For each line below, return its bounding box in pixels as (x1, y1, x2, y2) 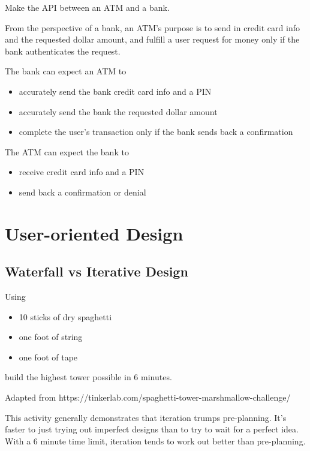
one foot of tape (19, 350, 78, 363)
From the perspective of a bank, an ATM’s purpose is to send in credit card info (5, 21, 300, 34)
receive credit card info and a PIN (19, 166, 145, 178)
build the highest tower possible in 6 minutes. (5, 371, 172, 383)
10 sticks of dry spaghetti (19, 310, 112, 323)
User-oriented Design (5, 221, 183, 245)
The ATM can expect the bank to (5, 145, 129, 158)
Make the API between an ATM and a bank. (5, 1, 170, 13)
